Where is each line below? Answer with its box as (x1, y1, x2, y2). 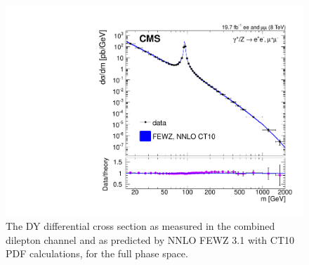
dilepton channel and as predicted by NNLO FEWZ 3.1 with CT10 (6, 232, 294, 247)
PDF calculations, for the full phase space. (6, 246, 188, 261)
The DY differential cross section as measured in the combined (6, 219, 275, 233)
